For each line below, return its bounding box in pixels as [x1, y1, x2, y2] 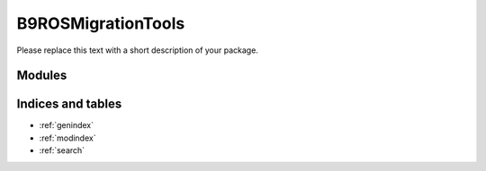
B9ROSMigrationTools [16, 13, 185, 33]
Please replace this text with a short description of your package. [16, 45, 258, 56]
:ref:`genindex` [39, 120, 94, 131]
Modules [16, 68, 67, 83]
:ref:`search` [39, 145, 85, 156]
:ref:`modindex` [39, 133, 96, 143]
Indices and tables [16, 97, 122, 112]
